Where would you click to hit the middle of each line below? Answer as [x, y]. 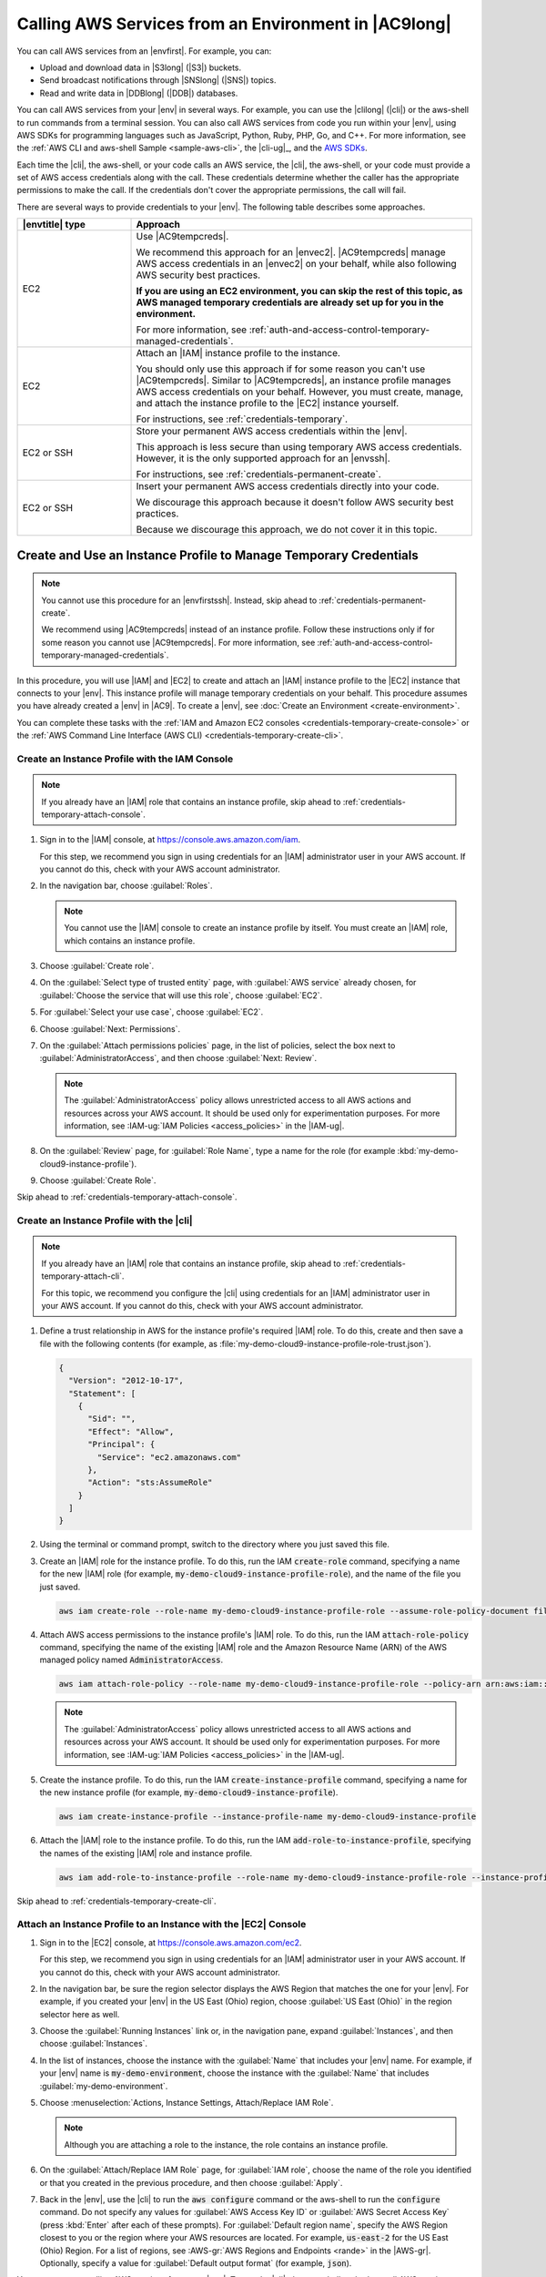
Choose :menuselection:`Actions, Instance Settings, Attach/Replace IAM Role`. [187, 2103]
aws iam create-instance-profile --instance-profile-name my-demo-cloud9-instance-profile [268, 1817]
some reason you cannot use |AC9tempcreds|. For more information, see [178, 642]
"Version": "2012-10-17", [126, 1381]
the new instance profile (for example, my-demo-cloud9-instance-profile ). [189, 1792]
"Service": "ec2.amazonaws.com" [169, 1457]
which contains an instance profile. [130, 940]
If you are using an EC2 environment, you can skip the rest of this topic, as [299, 291]
